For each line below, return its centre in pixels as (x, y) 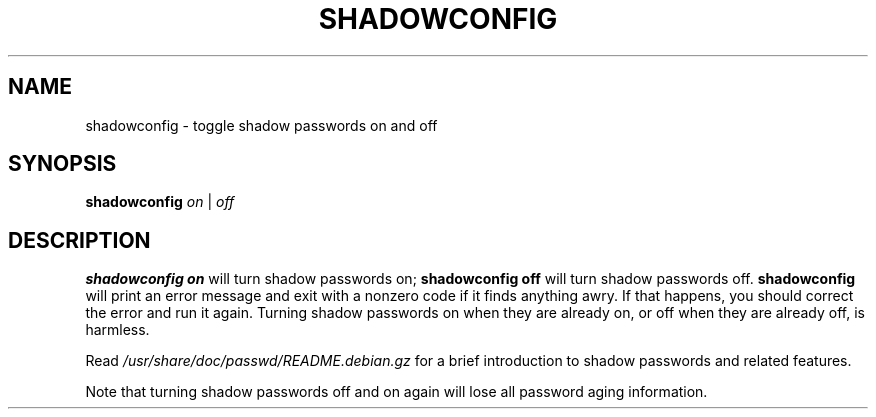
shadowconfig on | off (160, 202)
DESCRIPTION (79, 240)
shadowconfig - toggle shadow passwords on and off (261, 125)
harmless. (117, 330)
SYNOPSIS (62, 164)
